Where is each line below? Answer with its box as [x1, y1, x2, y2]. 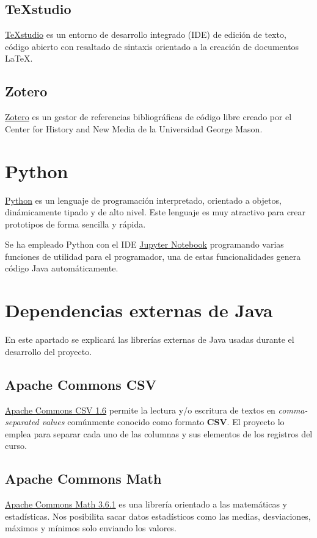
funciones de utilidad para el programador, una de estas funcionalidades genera [5, 249, 301, 262]
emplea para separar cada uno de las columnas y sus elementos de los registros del [5, 427, 313, 440]
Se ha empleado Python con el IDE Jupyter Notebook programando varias [5, 238, 284, 251]
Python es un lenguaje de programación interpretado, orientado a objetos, [5, 193, 282, 206]
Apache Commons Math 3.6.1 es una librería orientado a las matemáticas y [5, 498, 288, 511]
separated [5, 415, 39, 428]
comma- [278, 403, 308, 416]
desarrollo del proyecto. [5, 345, 92, 357]
